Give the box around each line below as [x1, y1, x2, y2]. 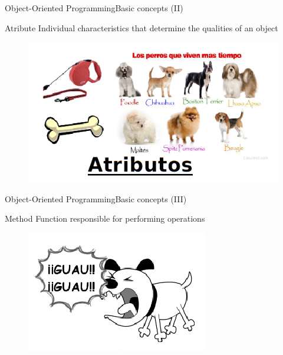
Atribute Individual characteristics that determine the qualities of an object [5, 21, 278, 34]
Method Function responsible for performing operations [5, 212, 205, 225]
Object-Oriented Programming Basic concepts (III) [5, 192, 187, 205]
